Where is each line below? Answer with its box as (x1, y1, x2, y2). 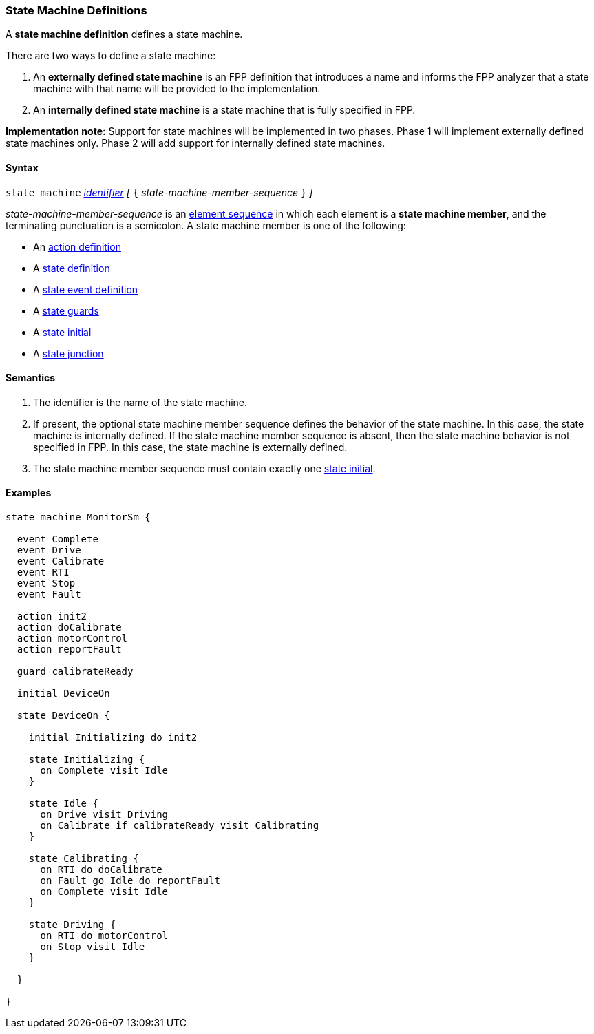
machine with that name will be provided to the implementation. (33, 83, 321, 95)
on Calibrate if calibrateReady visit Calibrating (40, 820, 319, 832)
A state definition (33, 262, 110, 274)
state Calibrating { (28, 853, 139, 865)
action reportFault (17, 644, 122, 655)
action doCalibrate (17, 622, 122, 633)
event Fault (17, 589, 81, 600)
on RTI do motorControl (40, 930, 169, 942)
